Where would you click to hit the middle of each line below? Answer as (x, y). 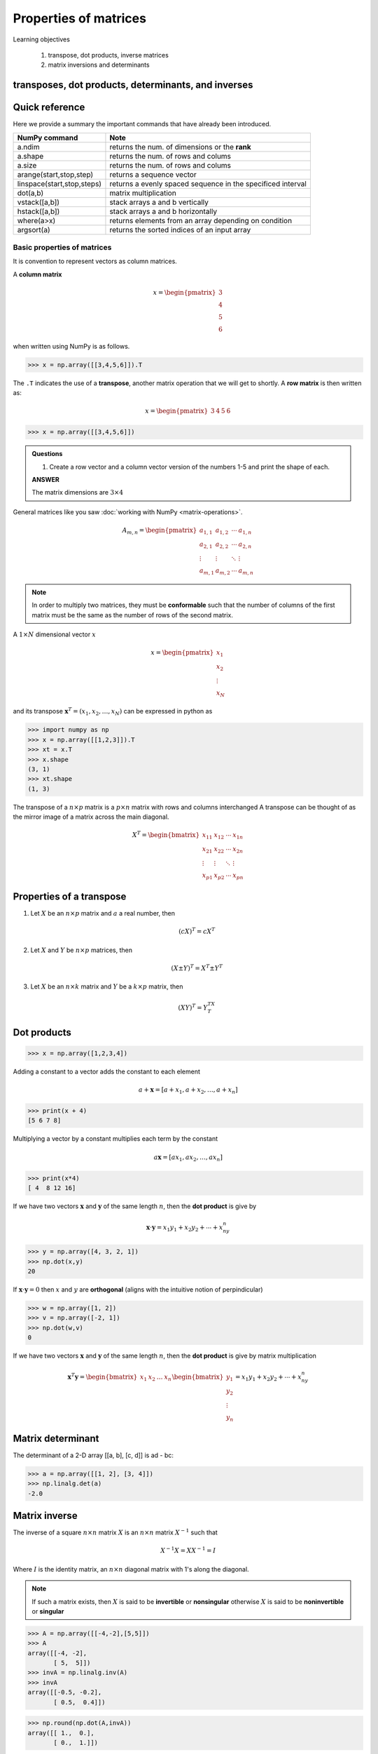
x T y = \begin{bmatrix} (103, 1377)
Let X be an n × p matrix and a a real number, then (103, 913)
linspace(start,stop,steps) (59, 184)
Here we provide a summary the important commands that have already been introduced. (142, 124)
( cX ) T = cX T (197, 931)
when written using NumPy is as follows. (71, 346)
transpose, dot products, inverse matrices (108, 55)
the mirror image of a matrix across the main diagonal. (91, 817)
